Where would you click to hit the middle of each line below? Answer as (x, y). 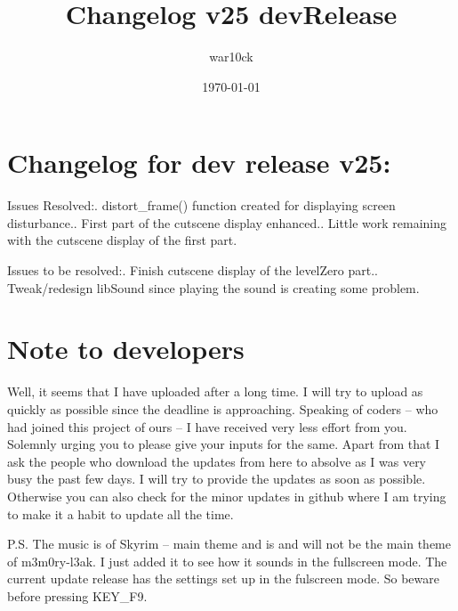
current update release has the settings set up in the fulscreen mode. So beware (223, 578)
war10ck (231, 57)
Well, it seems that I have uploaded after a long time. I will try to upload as (215, 391)
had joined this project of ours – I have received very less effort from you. (207, 426)
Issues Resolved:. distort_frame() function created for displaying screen (201, 205)
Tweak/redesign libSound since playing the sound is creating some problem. (213, 287)
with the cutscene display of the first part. (122, 240)
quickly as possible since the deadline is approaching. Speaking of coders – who (223, 408)
